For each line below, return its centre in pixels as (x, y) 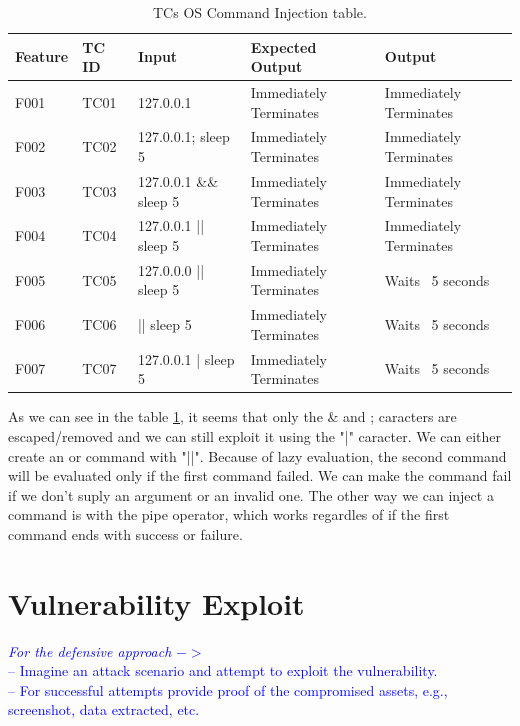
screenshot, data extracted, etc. (104, 709)
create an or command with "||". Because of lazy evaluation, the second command (257, 455)
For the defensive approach (90, 650)
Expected (283, 46)
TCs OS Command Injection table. (260, 12)
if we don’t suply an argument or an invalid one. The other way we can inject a (251, 494)
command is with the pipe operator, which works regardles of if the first (229, 514)
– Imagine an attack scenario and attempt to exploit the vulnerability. (223, 670)
